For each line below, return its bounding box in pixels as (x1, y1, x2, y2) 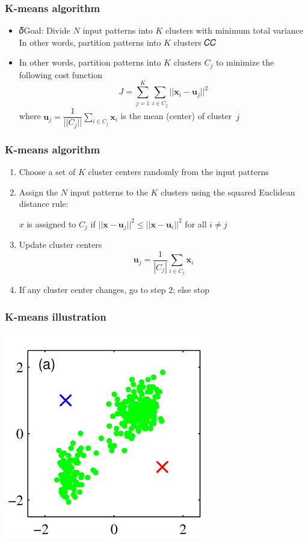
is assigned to (26, 217, 76, 230)
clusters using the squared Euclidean (161, 185, 295, 198)
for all (185, 217, 207, 230)
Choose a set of (19, 165, 76, 177)
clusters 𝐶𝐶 (173, 35, 217, 48)
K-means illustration (5, 309, 106, 324)
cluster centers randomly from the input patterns (88, 165, 269, 177)
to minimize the (215, 56, 274, 69)
